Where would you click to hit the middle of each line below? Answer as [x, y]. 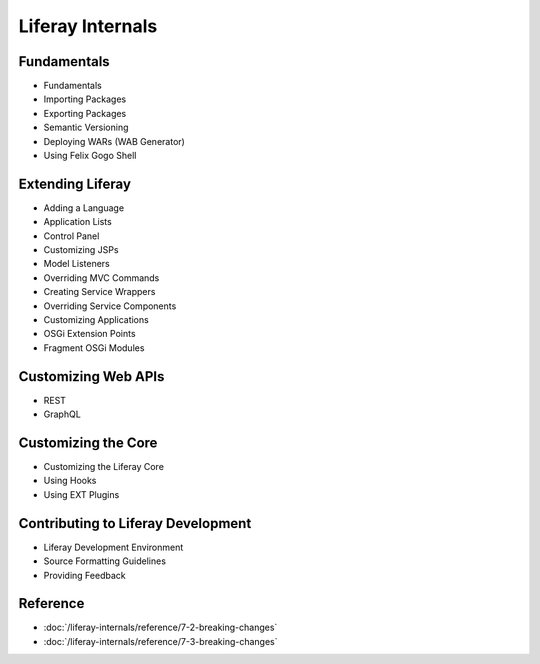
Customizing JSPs [81, 250]
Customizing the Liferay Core [104, 467]
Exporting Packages [85, 113]
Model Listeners [76, 264]
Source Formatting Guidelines [105, 561]
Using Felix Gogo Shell [90, 156]
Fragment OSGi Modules [94, 347]
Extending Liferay [75, 183]
